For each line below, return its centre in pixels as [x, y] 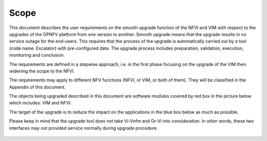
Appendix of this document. [38, 87]
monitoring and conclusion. [37, 55]
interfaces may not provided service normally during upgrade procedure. [84, 128]
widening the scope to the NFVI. [42, 71]
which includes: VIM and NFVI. [40, 103]
